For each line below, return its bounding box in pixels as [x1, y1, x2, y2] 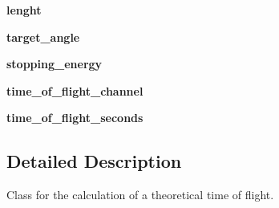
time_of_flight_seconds [6, 109, 144, 126]
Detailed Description [6, 149, 182, 173]
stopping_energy [6, 55, 103, 72]
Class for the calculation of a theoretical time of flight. [6, 186, 274, 203]
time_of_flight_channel [6, 82, 144, 99]
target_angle [6, 28, 80, 45]
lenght [6, 2, 42, 18]
